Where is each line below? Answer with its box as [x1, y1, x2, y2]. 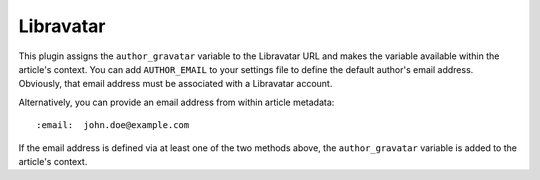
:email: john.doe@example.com [36, 120, 190, 131]
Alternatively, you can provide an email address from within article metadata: [18, 96, 335, 108]
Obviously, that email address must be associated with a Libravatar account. [18, 78, 333, 90]
